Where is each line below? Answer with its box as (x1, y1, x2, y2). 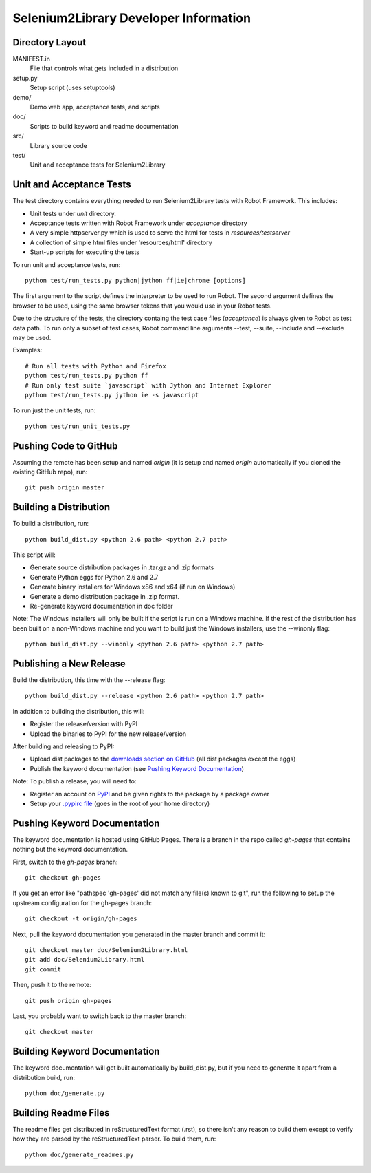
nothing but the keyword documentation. (12, 845, 128, 854)
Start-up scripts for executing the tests (30, 248, 140, 256)
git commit (25, 965, 62, 973)
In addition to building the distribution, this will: (12, 707, 145, 715)
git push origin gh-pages (25, 997, 113, 1004)
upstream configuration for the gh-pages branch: (12, 898, 153, 907)
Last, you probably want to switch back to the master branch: (12, 1012, 187, 1020)
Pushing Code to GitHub (12, 440, 118, 452)
